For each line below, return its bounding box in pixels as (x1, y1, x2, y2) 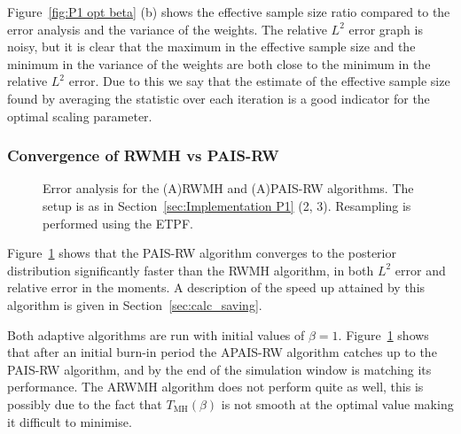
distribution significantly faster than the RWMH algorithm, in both (7, 260, 374, 279)
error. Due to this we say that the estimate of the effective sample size (68, 72, 450, 90)
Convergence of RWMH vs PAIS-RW (7, 144, 279, 167)
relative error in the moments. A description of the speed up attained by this (7, 278, 426, 297)
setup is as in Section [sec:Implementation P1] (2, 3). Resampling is (43, 196, 411, 214)
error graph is (348, 19, 423, 38)
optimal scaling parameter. (7, 106, 152, 125)
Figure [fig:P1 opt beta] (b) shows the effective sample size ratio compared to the (7, 3, 450, 20)
